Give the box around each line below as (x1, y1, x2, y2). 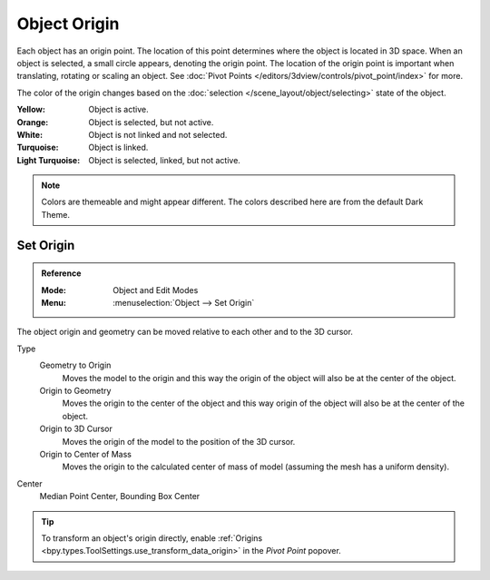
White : (16, 129, 44, 140)
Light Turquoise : (16, 154, 81, 165)
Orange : (16, 116, 49, 127)
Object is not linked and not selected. (88, 129, 228, 140)
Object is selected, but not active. (88, 116, 214, 127)
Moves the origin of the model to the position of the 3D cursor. (62, 436, 296, 447)
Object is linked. (88, 142, 149, 153)
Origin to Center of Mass (39, 448, 132, 459)
